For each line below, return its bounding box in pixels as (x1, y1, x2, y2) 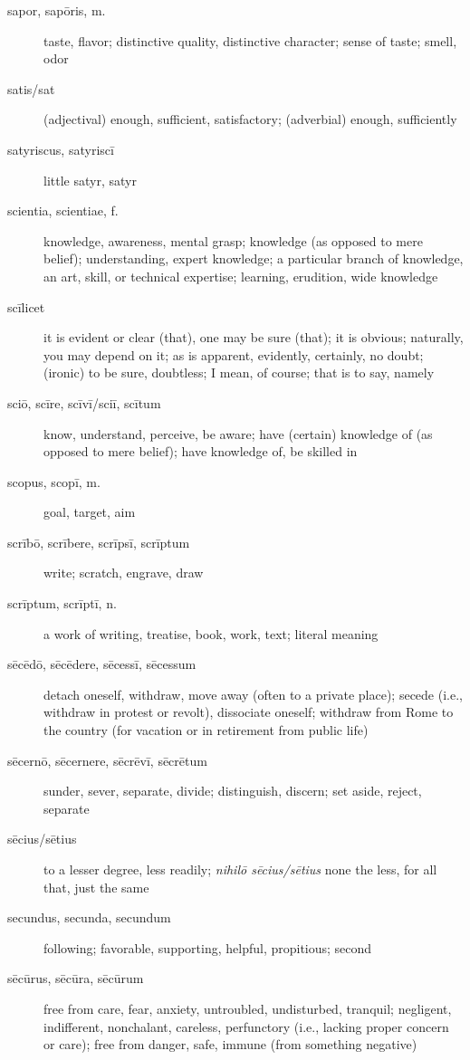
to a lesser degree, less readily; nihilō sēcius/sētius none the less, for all (43, 860, 437, 878)
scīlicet (7, 297, 45, 316)
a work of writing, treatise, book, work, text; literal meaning (43, 624, 379, 643)
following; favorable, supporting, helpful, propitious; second (43, 938, 372, 957)
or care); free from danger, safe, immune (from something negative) (43, 1035, 417, 1054)
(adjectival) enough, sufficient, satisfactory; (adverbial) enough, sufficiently (43, 110, 457, 129)
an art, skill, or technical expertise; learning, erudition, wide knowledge (43, 266, 438, 285)
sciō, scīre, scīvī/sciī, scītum (7, 393, 161, 412)
